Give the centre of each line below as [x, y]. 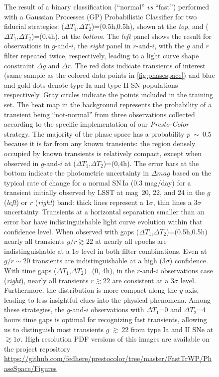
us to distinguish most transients [54, 329]
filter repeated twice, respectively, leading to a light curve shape [102, 55]
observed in [21, 163]
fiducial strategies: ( [34, 26]
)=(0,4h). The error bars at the [151, 163]
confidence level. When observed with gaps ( [72, 231]
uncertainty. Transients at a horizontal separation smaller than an [105, 212]
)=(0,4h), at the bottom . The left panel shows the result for [121, 36]
